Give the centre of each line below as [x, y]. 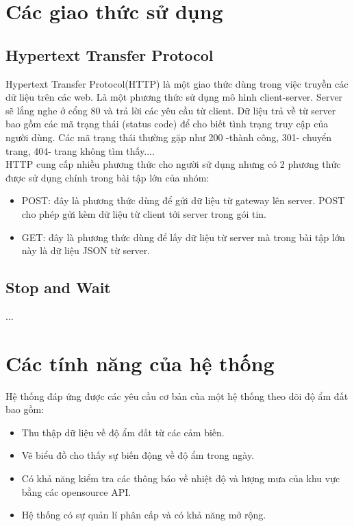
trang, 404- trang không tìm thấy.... [80, 150]
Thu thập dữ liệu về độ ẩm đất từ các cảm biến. [123, 432]
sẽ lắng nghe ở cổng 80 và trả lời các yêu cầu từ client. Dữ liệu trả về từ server [171, 110]
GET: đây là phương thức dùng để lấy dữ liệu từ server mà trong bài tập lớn [183, 237]
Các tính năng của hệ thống [140, 363]
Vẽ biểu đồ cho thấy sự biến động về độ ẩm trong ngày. [138, 455]
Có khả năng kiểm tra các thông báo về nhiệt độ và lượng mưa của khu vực [181, 478]
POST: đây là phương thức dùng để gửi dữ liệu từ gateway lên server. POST [183, 200]
